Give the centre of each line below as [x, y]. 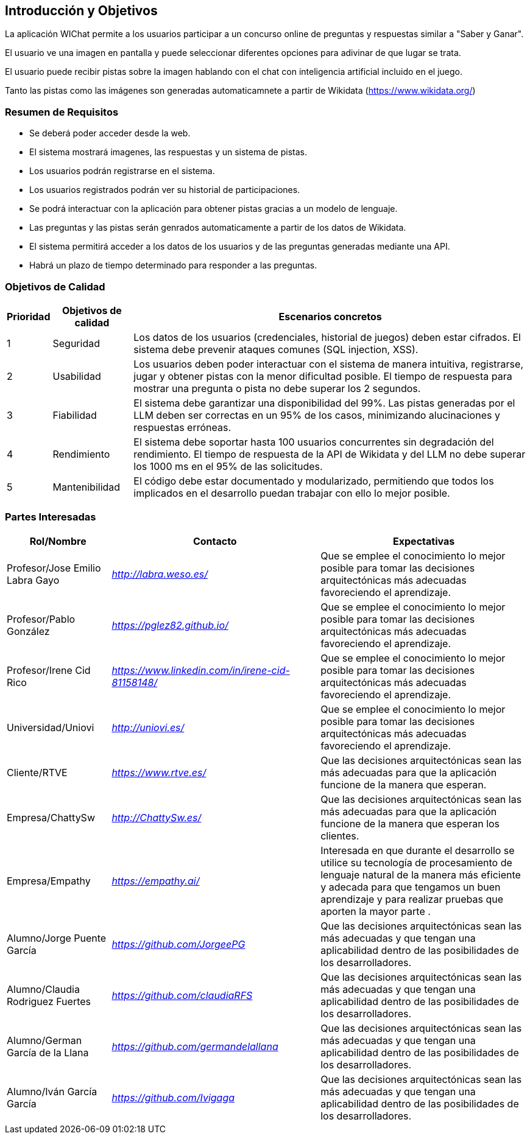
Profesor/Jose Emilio [54, 568]
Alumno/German [44, 1040]
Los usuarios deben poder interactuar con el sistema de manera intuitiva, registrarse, [328, 364]
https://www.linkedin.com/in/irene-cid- [201, 670]
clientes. [340, 836]
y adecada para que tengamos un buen [411, 887]
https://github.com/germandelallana [195, 1046]
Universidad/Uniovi [51, 727]
